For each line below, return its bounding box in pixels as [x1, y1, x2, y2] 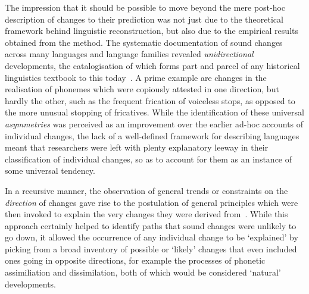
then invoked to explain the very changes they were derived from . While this [5, 208, 288, 220]
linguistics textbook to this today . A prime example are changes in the [5, 71, 267, 83]
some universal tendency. [5, 164, 95, 177]
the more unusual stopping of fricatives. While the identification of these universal [5, 106, 304, 118]
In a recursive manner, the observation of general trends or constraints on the [5, 184, 288, 196]
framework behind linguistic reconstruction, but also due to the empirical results [5, 24, 298, 37]
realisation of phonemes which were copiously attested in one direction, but [5, 83, 279, 95]
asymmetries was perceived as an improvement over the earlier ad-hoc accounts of [5, 117, 304, 130]
